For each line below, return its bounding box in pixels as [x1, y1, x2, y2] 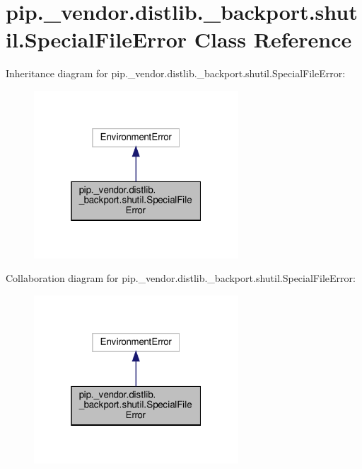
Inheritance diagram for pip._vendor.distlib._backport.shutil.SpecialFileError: [6, 66, 346, 81]
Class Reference [194, 25, 352, 54]
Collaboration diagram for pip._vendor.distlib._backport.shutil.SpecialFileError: [6, 271, 356, 286]
